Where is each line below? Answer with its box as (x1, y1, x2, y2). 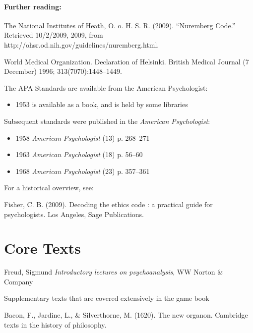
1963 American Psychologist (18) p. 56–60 (15, 149, 143, 160)
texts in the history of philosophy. (4, 319, 107, 330)
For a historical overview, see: (4, 182, 94, 193)
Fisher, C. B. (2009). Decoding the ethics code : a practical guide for (4, 199, 213, 209)
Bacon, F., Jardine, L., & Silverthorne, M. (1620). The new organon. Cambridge (4, 310, 248, 320)
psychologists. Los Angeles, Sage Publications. (4, 209, 144, 219)
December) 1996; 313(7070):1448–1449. (4, 66, 122, 76)
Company (4, 276, 33, 286)
